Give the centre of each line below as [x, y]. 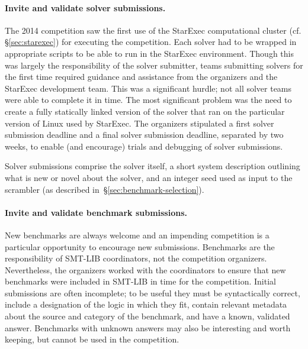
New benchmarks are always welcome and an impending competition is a [137, 235]
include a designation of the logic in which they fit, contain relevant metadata [146, 304]
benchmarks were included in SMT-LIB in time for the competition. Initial [140, 281]
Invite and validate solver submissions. [85, 7]
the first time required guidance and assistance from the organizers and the [141, 77]
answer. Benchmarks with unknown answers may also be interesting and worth [148, 327]
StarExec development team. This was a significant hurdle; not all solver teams [148, 88]
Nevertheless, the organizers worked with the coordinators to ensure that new [145, 269]
